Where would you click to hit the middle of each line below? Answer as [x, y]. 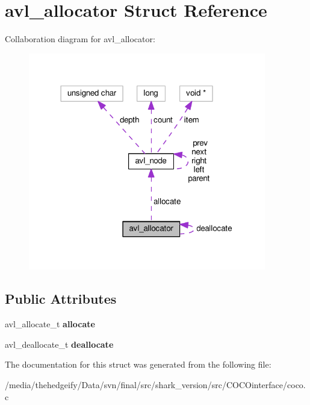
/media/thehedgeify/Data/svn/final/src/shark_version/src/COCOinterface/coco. [155, 385]
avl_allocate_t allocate [50, 324]
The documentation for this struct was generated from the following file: [138, 364]
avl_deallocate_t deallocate [59, 344]
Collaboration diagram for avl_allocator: [80, 39]
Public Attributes [61, 299]
